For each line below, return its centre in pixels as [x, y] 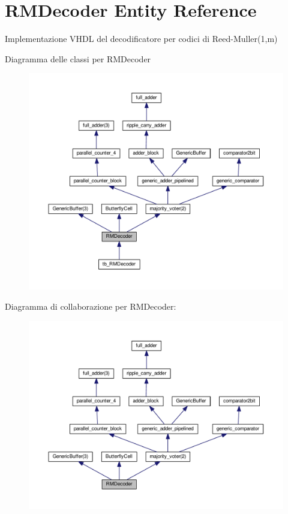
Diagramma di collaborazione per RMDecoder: [91, 306]
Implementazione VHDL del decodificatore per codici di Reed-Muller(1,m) [141, 39]
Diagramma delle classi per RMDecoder [78, 58]
